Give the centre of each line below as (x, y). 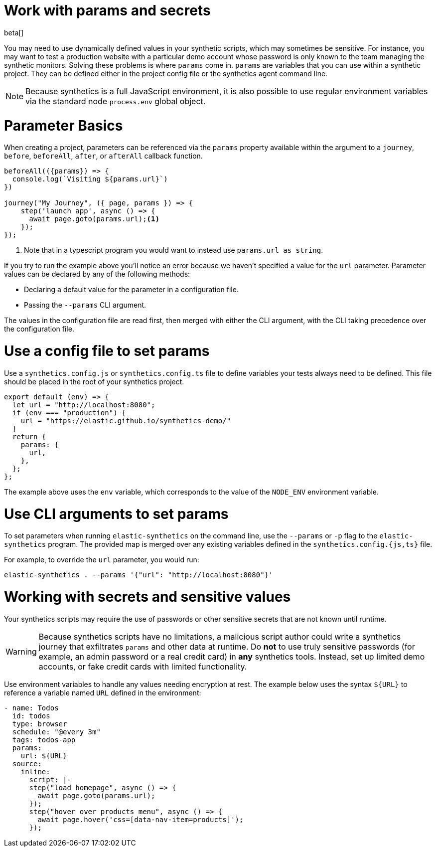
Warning (21, 651)
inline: (35, 771)
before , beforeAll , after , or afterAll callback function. (103, 156)
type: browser (40, 724)
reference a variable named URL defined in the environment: (103, 692)
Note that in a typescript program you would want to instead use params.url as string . (174, 250)
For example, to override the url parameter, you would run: (102, 560)
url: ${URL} (44, 756)
